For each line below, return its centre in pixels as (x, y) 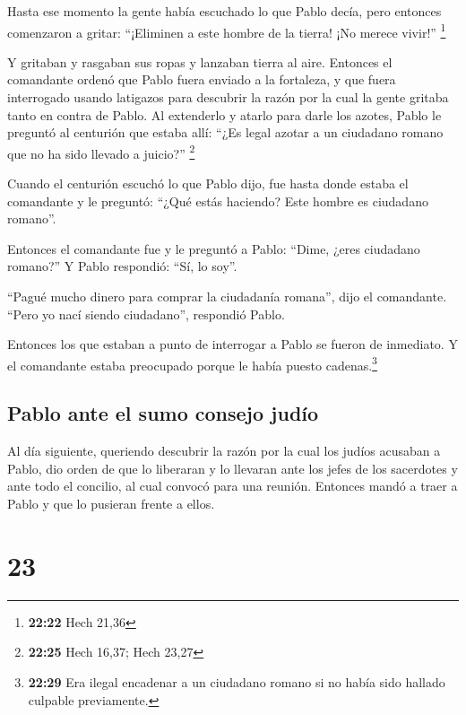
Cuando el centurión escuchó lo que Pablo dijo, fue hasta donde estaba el (208, 183)
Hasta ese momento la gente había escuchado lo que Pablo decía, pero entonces (224, 11)
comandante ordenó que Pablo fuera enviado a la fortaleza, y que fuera (202, 79)
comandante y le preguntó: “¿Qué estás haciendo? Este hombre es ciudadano (218, 201)
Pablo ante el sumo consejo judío (163, 413)
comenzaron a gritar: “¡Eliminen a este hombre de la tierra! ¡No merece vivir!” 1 (227, 31)
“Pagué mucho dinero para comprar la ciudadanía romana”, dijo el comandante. (227, 296)
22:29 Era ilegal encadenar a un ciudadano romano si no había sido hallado (237, 681)
